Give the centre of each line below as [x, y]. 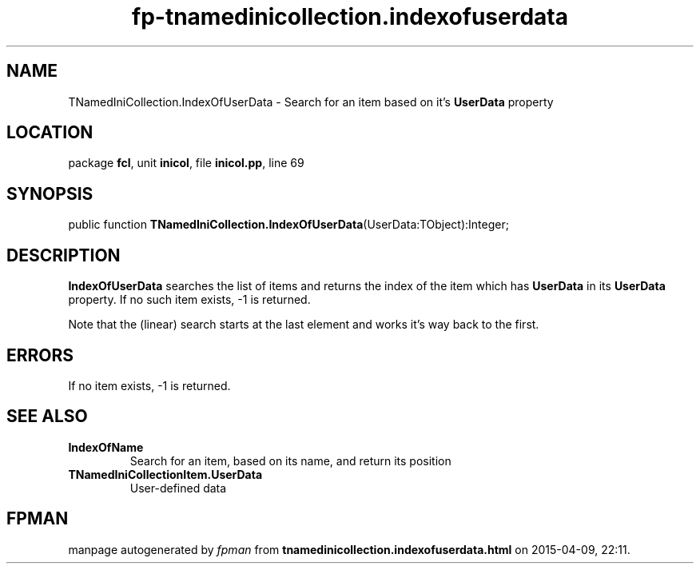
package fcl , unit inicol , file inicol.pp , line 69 [186, 163]
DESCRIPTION [64, 255]
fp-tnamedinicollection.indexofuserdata [350, 17]
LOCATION [50, 133]
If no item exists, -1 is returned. [149, 385]
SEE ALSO [47, 417]
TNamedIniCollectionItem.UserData [165, 474]
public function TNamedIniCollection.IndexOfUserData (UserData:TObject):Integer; [288, 225]
